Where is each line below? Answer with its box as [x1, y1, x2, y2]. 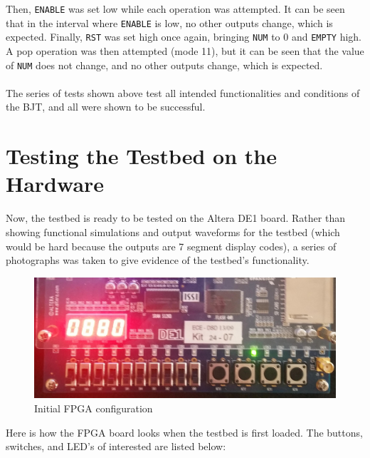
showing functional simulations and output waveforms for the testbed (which [6, 224, 340, 239]
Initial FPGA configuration [34, 401, 153, 416]
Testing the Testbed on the [6, 141, 277, 171]
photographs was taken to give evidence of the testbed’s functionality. [6, 253, 310, 268]
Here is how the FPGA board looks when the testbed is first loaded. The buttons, [6, 424, 363, 439]
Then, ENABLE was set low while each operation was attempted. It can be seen [6, 1, 345, 16]
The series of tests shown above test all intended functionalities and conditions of [6, 85, 360, 100]
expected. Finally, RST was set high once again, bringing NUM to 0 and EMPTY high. [6, 29, 361, 44]
